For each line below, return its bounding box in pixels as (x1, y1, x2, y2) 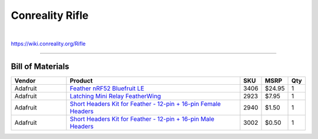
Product (69, 77, 93, 85)
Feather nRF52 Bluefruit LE (69, 84, 144, 92)
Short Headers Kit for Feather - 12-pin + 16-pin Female (69, 100, 221, 108)
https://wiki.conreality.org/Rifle (11, 40, 86, 47)
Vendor (14, 77, 36, 85)
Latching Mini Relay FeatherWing (69, 92, 161, 100)
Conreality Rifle (11, 9, 89, 22)
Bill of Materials (11, 61, 69, 71)
